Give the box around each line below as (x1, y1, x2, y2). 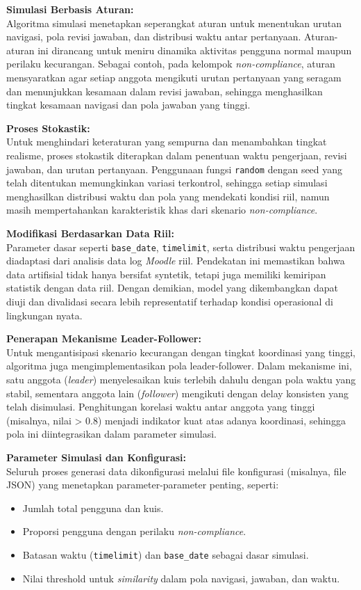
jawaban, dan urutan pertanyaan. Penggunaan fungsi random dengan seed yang (6, 161, 343, 176)
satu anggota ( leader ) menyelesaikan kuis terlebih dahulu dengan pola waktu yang (6, 372, 356, 386)
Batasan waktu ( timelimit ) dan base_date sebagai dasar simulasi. (22, 547, 309, 561)
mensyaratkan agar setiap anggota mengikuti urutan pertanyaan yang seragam (6, 70, 342, 84)
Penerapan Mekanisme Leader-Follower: (6, 331, 201, 346)
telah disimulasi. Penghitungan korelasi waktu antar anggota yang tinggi (6, 399, 315, 414)
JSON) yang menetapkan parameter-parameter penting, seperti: (6, 477, 279, 492)
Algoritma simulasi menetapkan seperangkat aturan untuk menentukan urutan (6, 15, 342, 30)
